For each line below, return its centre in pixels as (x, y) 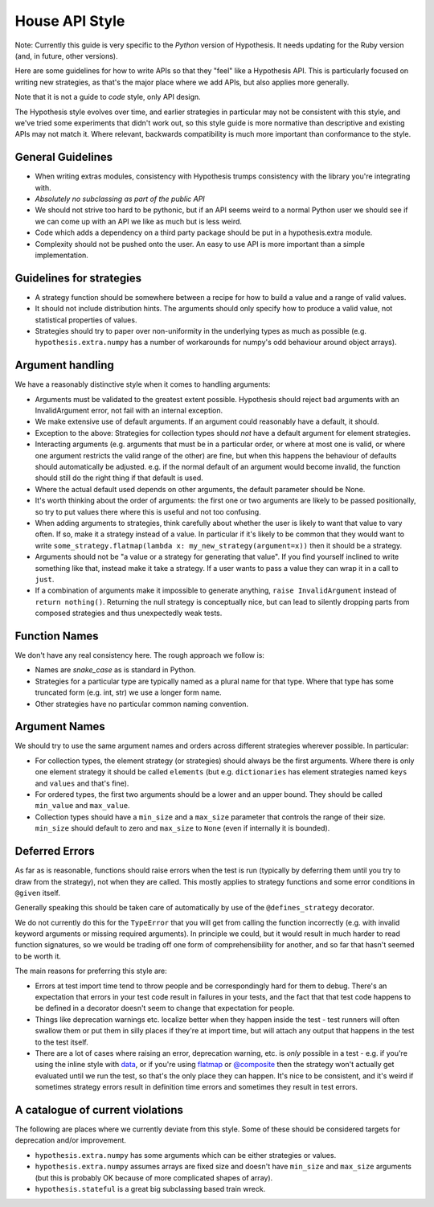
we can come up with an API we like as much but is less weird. (139, 221)
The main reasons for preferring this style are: (91, 971)
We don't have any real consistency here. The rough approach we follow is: (140, 655)
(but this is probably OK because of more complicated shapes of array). (154, 1177)
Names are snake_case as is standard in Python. (115, 670)
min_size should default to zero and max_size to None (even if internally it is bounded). (182, 828)
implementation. (61, 255)
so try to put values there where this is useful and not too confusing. (148, 511)
